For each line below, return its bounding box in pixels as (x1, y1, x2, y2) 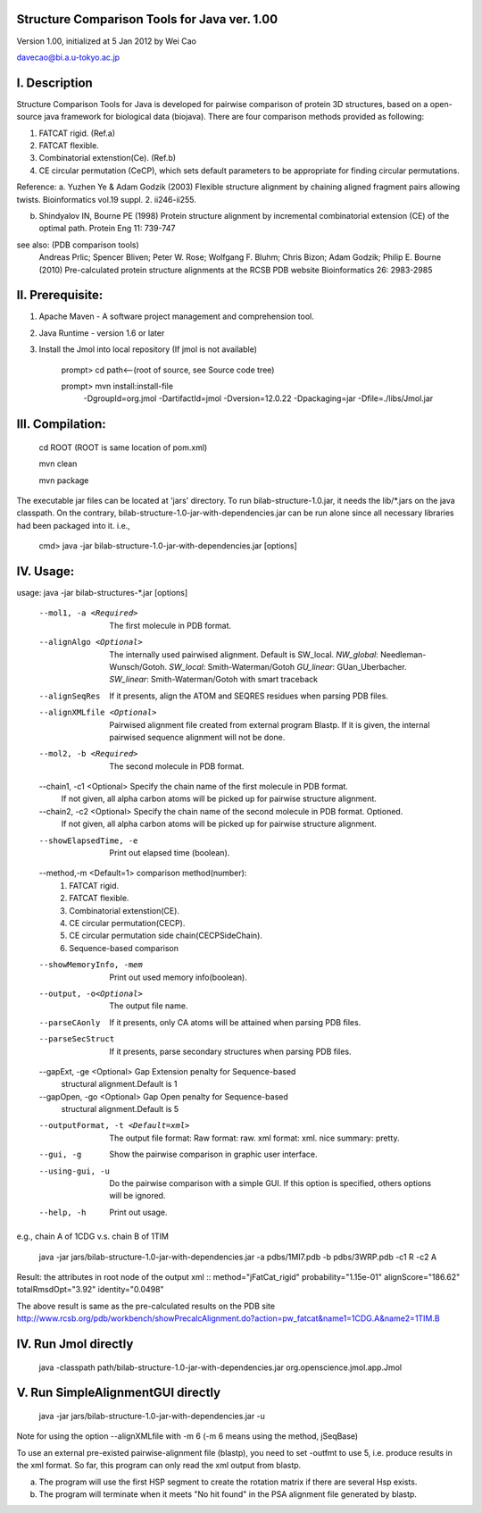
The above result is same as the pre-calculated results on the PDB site (16, 1300, 276, 1311)
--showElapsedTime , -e (38, 835, 138, 846)
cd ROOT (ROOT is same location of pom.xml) (38, 442, 208, 453)
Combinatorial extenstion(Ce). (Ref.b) (38, 153, 177, 163)
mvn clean (38, 458, 78, 469)
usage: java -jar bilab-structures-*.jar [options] (16, 588, 188, 598)
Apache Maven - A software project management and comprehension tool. (38, 311, 314, 322)
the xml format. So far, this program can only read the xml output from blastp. (16, 1460, 302, 1471)
